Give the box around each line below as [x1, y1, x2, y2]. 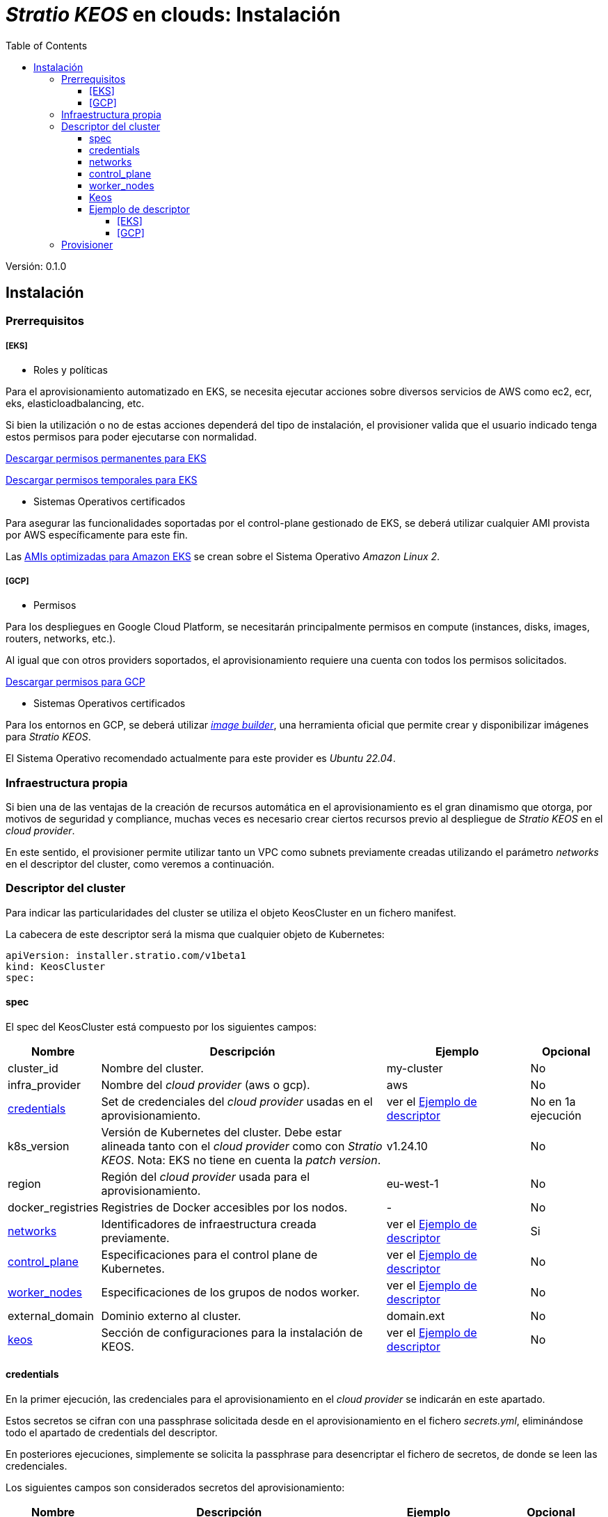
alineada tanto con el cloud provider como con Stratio [101, 1138, 383, 1153]
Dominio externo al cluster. [101, 1308, 241, 1323]
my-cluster [386, 1061, 443, 1075]
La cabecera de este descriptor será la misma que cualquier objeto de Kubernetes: [6, 928, 385, 940]
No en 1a [530, 1094, 576, 1109]
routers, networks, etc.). [6, 633, 116, 645]
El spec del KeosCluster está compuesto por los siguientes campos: [6, 1020, 317, 1033]
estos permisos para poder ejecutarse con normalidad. [6, 431, 257, 443]
